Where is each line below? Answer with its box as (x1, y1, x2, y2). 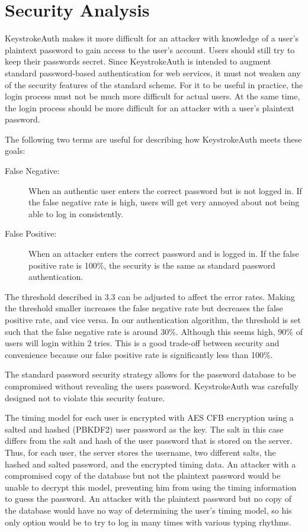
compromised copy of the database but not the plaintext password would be (5, 469, 281, 482)
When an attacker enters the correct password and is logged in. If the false (28, 247, 299, 260)
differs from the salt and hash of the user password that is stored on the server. (5, 434, 293, 447)
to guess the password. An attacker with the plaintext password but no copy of (5, 492, 291, 505)
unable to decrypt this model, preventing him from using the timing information (5, 481, 297, 493)
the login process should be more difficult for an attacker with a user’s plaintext (5, 101, 295, 114)
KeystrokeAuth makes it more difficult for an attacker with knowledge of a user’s (5, 32, 299, 44)
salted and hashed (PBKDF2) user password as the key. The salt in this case (5, 423, 284, 435)
